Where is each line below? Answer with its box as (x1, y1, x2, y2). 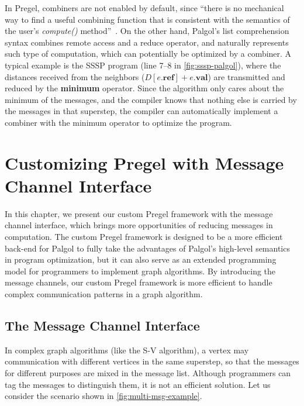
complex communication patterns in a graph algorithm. (5, 288, 203, 300)
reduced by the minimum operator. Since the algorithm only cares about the (5, 82, 284, 94)
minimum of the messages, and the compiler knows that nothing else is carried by (5, 93, 297, 105)
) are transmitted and (208, 70, 285, 82)
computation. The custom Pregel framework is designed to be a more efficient (5, 230, 283, 243)
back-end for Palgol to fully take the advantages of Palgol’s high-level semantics (5, 242, 290, 254)
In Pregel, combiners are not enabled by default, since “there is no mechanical (5, 2, 284, 13)
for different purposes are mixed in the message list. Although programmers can (5, 366, 291, 379)
